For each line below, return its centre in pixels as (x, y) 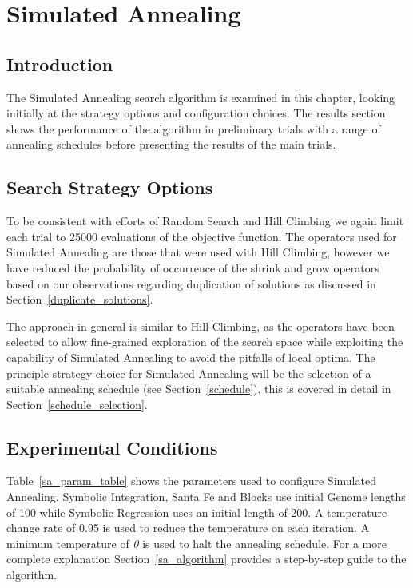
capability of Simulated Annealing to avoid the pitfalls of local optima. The (191, 357)
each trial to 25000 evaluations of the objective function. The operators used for (202, 236)
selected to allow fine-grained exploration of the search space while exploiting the (205, 342)
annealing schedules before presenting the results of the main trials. (171, 144)
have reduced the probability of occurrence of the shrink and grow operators (193, 267)
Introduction (60, 64)
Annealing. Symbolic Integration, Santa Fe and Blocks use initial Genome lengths (206, 497)
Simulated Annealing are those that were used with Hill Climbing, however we (198, 252)
